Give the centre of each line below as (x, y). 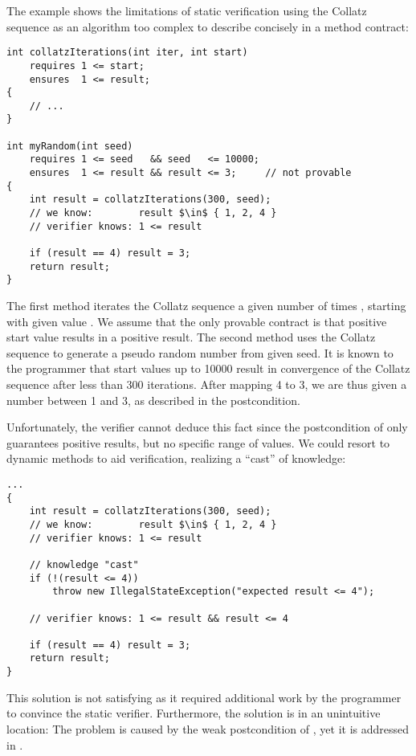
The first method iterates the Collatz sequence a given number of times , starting (206, 305)
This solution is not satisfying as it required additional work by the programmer (204, 697)
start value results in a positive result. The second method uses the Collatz (191, 337)
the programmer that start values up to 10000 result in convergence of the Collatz (208, 368)
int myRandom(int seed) (70, 146)
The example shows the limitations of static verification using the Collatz (187, 10)
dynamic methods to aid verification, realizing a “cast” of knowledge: (176, 458)
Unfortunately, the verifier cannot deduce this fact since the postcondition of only (207, 427)
